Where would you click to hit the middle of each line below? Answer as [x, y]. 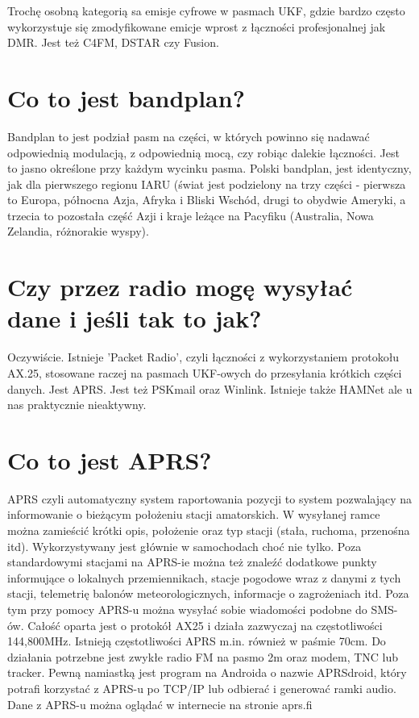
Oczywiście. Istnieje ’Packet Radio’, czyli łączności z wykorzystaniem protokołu [203, 357]
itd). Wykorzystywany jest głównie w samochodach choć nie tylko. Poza [185, 546]
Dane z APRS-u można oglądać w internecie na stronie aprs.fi [160, 704]
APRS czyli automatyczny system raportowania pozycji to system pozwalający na [210, 498]
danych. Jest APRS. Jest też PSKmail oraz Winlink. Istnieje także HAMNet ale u [210, 388]
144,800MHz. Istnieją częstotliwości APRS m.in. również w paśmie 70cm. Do [197, 641]
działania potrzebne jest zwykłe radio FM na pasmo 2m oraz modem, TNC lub [203, 656]
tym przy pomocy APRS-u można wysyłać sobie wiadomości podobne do [187, 609]
